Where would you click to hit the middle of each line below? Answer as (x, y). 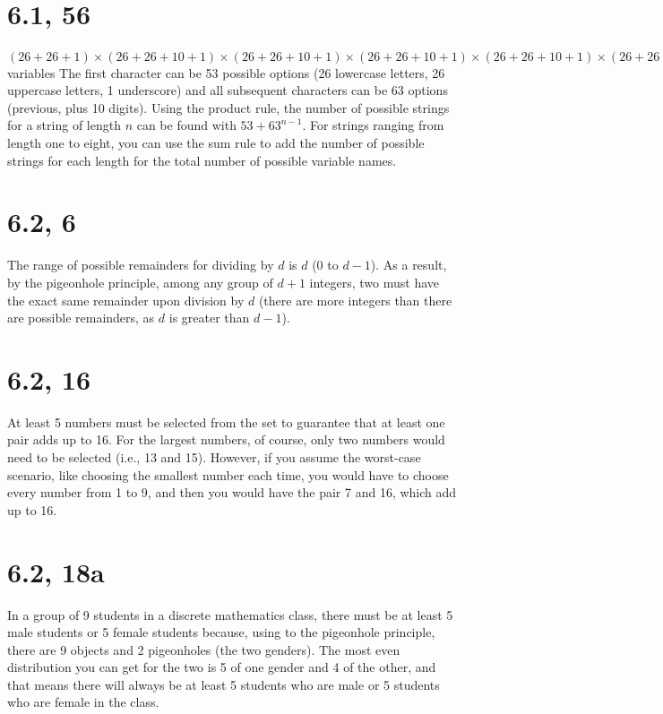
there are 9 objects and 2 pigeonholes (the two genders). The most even (204, 649)
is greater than (209, 318)
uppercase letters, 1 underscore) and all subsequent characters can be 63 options (228, 90)
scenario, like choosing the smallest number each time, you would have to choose (228, 474)
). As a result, (409, 265)
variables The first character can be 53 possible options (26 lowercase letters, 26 (226, 72)
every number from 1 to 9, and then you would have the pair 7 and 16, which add (232, 492)
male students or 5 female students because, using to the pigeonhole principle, (221, 632)
